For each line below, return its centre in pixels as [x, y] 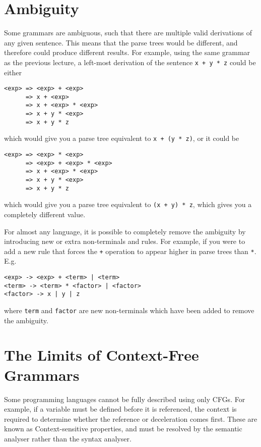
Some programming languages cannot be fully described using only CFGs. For [125, 399]
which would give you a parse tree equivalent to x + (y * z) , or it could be [122, 138]
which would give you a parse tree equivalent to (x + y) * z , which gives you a [128, 204]
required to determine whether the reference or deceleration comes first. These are [131, 418]
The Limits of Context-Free [102, 355]
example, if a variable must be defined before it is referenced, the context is [120, 409]
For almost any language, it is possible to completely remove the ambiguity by [125, 231]
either [13, 72]
